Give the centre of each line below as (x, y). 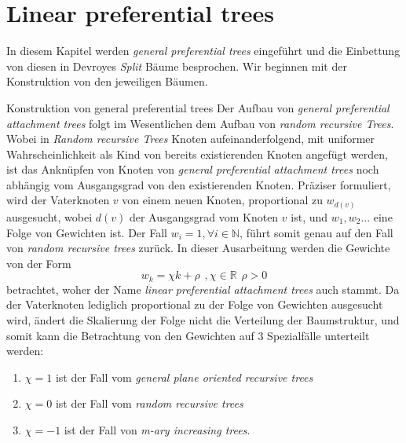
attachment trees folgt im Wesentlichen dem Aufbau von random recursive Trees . (200, 123)
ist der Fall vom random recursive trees (149, 403)
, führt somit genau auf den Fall (316, 232)
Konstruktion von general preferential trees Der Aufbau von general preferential (198, 107)
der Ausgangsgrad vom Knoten (204, 216)
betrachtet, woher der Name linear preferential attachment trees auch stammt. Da (203, 289)
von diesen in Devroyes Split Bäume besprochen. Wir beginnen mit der (177, 66)
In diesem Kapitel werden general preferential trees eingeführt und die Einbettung (203, 51)
